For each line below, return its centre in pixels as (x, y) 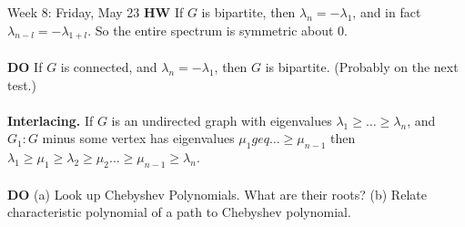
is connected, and (109, 66)
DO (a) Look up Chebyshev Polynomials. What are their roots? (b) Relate (217, 194)
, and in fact (387, 12)
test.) (22, 84)
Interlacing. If (51, 120)
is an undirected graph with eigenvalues (222, 120)
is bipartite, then (248, 12)
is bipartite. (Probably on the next (362, 66)
